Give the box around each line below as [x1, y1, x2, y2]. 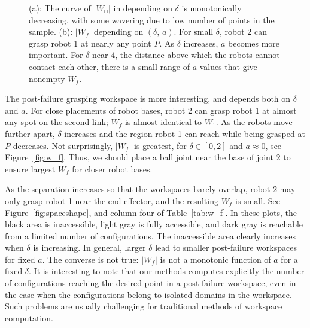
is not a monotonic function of [160, 253, 271, 265]
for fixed [5, 253, 35, 265]
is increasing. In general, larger [33, 241, 146, 254]
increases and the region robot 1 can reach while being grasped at [64, 127, 305, 139]
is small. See [235, 194, 280, 206]
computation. [5, 311, 53, 324]
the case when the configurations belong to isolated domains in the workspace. [5, 288, 292, 300]
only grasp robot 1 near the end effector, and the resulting [5, 194, 218, 206]
